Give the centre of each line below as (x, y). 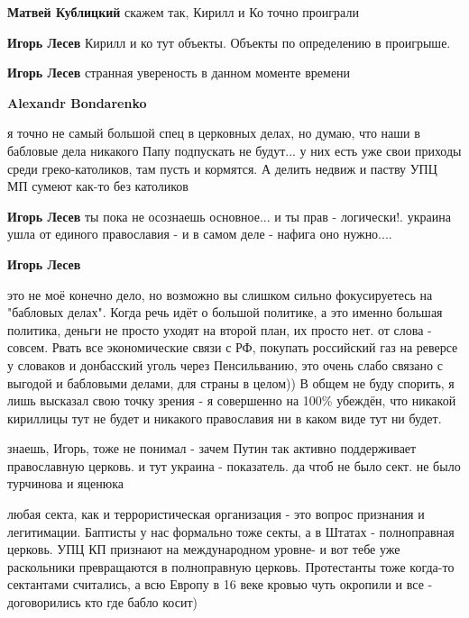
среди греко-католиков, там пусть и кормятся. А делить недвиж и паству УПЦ (222, 168)
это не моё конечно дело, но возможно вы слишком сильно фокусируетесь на (220, 294)
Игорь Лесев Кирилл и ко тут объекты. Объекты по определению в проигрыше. (229, 42)
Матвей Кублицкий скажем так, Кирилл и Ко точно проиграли (183, 12)
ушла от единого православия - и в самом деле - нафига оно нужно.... (200, 234)
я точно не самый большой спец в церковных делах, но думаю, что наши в (214, 133)
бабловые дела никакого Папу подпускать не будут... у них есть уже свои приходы (234, 150)
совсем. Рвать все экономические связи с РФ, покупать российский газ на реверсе (233, 347)
